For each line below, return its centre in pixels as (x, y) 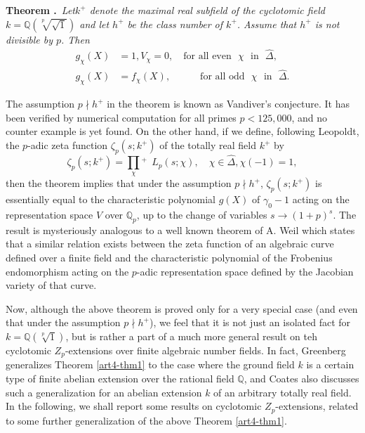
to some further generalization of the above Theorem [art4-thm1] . (146, 420)
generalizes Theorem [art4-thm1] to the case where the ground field (150, 364)
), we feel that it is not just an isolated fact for (250, 322)
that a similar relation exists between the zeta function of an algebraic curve (170, 244)
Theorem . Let (40, 10)
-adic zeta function (68, 145)
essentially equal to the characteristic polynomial (111, 199)
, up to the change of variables (202, 215)
